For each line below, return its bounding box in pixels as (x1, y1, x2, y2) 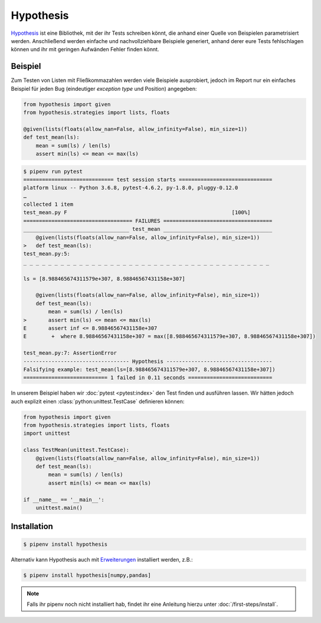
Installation (11, 522, 53, 532)
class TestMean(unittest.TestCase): (23, 447, 130, 454)
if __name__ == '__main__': (23, 496, 104, 503)
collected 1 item (23, 201, 74, 208)
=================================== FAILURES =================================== (23, 217, 273, 224)
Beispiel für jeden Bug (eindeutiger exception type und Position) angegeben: (11, 85, 197, 92)
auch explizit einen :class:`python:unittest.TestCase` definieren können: (11, 398, 185, 405)
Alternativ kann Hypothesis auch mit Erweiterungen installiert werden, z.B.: (11, 556, 193, 563)
